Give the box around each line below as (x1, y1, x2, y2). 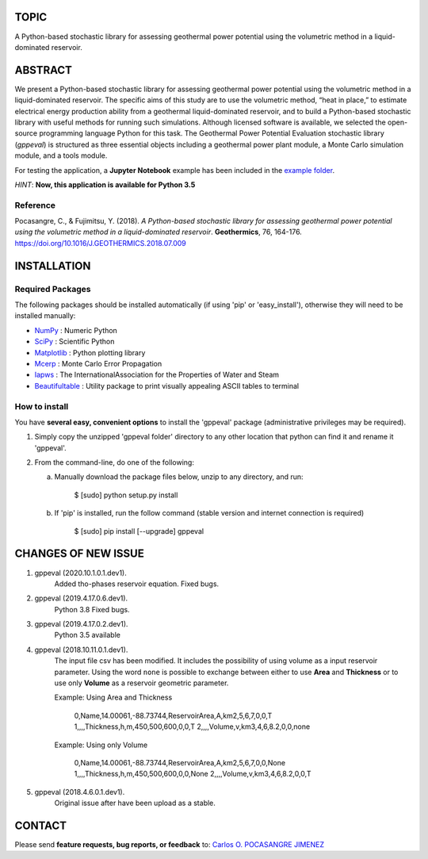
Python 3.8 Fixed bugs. (54, 604, 130, 614)
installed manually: (14, 311, 76, 320)
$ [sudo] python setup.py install (74, 490, 178, 500)
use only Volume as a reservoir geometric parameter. (54, 678, 229, 688)
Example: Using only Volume (54, 740, 148, 750)
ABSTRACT (14, 63, 73, 77)
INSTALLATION (14, 259, 91, 273)
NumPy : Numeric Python (34, 325, 118, 335)
